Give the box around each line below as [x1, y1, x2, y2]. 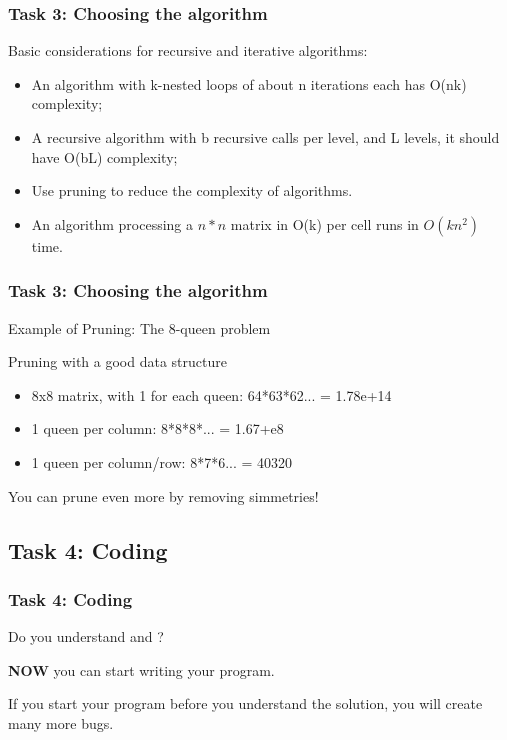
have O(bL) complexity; [31, 146, 178, 167]
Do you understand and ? [8, 626, 164, 647]
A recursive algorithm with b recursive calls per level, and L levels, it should [31, 127, 500, 147]
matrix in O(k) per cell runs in [230, 213, 419, 234]
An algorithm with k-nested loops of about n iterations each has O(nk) [31, 73, 467, 94]
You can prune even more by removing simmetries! [8, 485, 319, 506]
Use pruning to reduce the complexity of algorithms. [31, 180, 353, 201]
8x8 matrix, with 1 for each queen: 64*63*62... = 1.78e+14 [31, 384, 392, 405]
